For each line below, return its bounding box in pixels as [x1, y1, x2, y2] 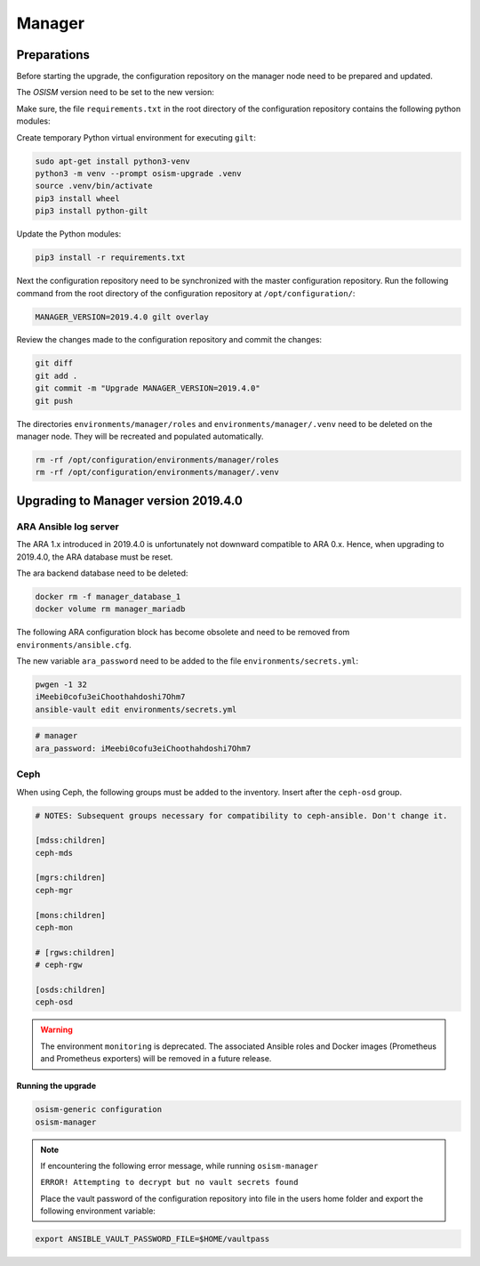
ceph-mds [35, 848, 74, 858]
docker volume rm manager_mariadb [35, 604, 186, 614]
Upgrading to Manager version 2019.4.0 [16, 493, 244, 508]
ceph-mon [35, 923, 74, 933]
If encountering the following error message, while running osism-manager [40, 1160, 319, 1171]
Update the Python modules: [16, 229, 122, 239]
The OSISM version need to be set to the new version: [16, 87, 215, 98]
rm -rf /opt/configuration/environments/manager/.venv [35, 467, 279, 478]
